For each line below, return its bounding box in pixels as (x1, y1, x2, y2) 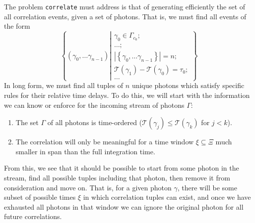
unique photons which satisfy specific (131, 80, 245, 90)
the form (4, 21, 30, 31)
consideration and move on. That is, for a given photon (4, 182, 172, 192)
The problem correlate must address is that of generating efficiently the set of (4, 1, 246, 11)
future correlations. (4, 211, 62, 222)
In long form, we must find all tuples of (4, 80, 124, 90)
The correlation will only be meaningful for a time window (15, 136, 194, 147)
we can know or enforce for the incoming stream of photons (4, 99, 185, 110)
